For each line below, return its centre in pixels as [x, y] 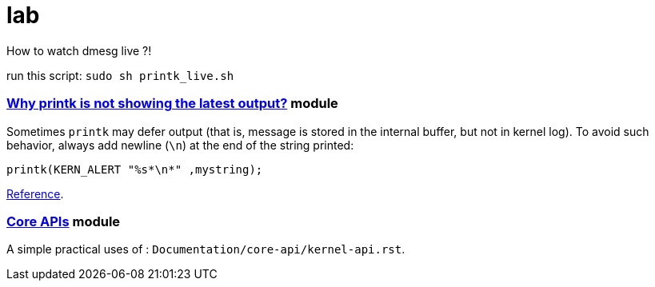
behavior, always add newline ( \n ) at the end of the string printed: [180, 145]
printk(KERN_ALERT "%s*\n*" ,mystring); [135, 169]
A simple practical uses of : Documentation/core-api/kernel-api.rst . [206, 249]
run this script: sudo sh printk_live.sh [120, 75]
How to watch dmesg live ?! [79, 50]
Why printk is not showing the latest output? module [172, 104]
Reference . [35, 193]
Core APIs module [64, 221]
